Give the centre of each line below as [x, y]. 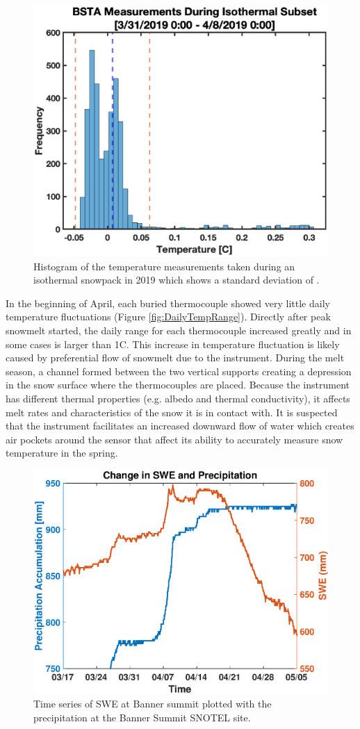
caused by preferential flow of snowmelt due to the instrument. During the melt [175, 358]
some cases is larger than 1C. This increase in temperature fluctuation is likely [173, 344]
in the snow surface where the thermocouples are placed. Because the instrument [178, 385]
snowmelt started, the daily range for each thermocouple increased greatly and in [179, 330]
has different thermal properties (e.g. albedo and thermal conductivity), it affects [178, 398]
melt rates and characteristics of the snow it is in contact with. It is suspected [172, 412]
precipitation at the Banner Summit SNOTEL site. [142, 718]
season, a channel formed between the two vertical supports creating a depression [179, 371]
